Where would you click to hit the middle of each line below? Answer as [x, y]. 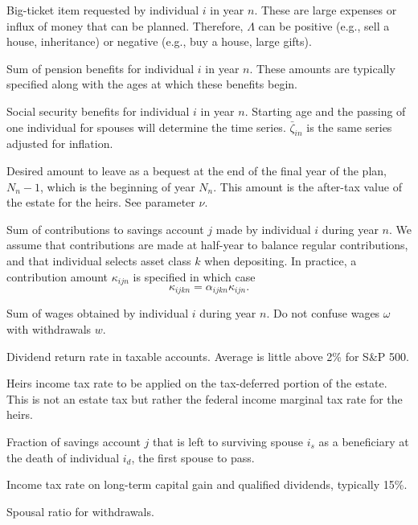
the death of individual [63, 457]
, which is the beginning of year [118, 186]
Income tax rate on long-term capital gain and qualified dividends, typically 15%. [207, 484]
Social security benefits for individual [98, 111]
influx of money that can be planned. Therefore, [125, 25]
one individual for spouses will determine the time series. [146, 127]
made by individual [263, 229]
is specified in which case [194, 276]
